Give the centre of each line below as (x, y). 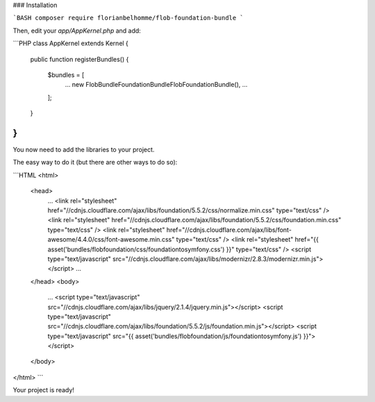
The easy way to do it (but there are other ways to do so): (95, 162)
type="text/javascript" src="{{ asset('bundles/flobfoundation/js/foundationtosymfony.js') (175, 336)
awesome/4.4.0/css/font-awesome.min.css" (111, 240)
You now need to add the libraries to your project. (84, 150)
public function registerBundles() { (80, 59)
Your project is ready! (43, 390)
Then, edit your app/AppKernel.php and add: (77, 31)
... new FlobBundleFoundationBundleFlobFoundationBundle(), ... (156, 85)
